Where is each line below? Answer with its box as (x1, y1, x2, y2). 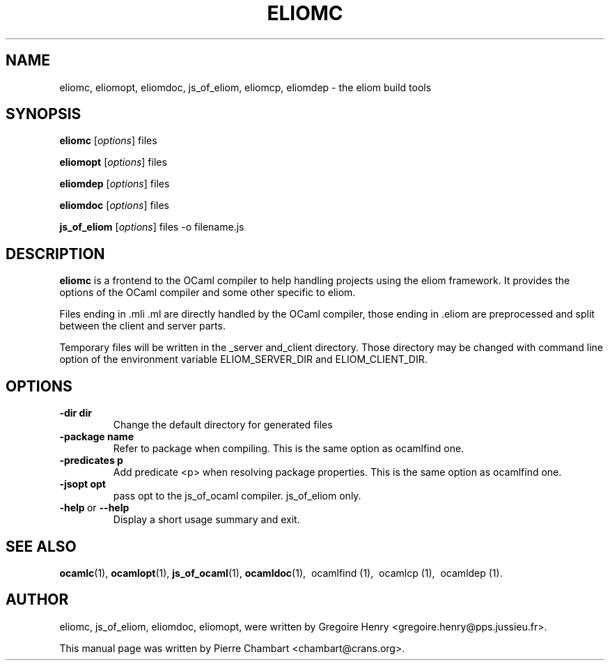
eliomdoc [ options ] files (59, 199, 169, 212)
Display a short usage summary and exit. (113, 513, 300, 526)
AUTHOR (6, 591, 69, 609)
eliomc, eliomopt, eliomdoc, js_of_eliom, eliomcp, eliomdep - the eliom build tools (59, 81, 432, 93)
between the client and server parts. (59, 320, 226, 332)
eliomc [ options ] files (59, 134, 157, 147)
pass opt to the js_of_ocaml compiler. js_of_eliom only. (113, 490, 361, 502)
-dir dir (59, 407, 92, 419)
